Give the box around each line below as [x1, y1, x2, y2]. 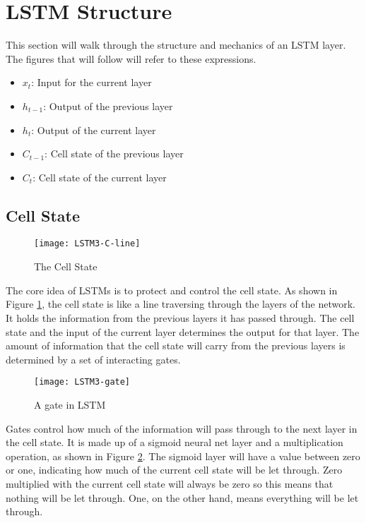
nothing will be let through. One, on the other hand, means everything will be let [6, 490, 359, 505]
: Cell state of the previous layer [45, 146, 184, 161]
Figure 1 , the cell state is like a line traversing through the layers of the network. [6, 296, 355, 311]
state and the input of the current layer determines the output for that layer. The [6, 324, 360, 339]
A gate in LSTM [34, 397, 106, 411]
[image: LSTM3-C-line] [34, 239, 141, 249]
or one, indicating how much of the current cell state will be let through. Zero [6, 462, 343, 477]
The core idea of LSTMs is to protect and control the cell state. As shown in [6, 282, 338, 297]
